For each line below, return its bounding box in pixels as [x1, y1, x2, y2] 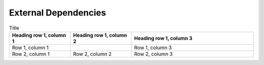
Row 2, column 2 [73, 50, 112, 57]
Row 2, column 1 [12, 50, 50, 57]
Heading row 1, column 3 [134, 34, 193, 41]
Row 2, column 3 [134, 50, 173, 57]
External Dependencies [9, 7, 106, 18]
